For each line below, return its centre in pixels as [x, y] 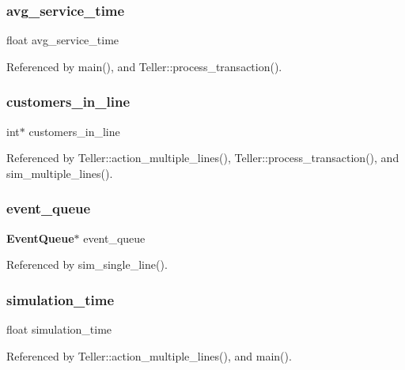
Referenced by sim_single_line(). [87, 264]
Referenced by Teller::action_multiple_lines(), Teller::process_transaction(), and [203, 158]
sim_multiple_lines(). [60, 173]
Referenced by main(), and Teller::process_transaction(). [144, 66]
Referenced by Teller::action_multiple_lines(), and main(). [149, 355]
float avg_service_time [63, 40]
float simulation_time [59, 329]
